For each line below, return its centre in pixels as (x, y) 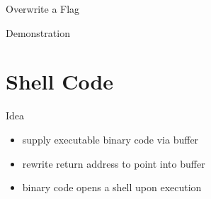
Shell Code (60, 81)
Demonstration (38, 32)
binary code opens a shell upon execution (112, 187)
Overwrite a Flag (43, 9)
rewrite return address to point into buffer (114, 163)
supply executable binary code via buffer (110, 139)
